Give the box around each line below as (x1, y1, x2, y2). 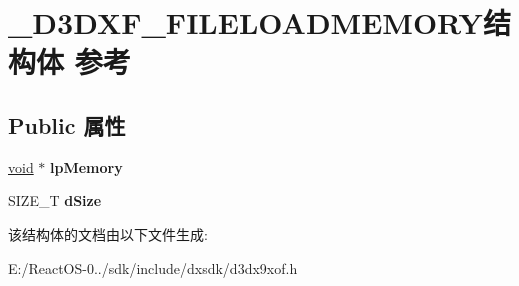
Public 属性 (8, 109, 126, 140)
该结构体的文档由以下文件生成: (8, 223, 208, 244)
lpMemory (50, 156, 123, 177)
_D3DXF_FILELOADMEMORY (8, 2, 483, 43)
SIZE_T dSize (8, 190, 102, 211)
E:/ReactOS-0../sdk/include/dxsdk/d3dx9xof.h (8, 257, 298, 278)
